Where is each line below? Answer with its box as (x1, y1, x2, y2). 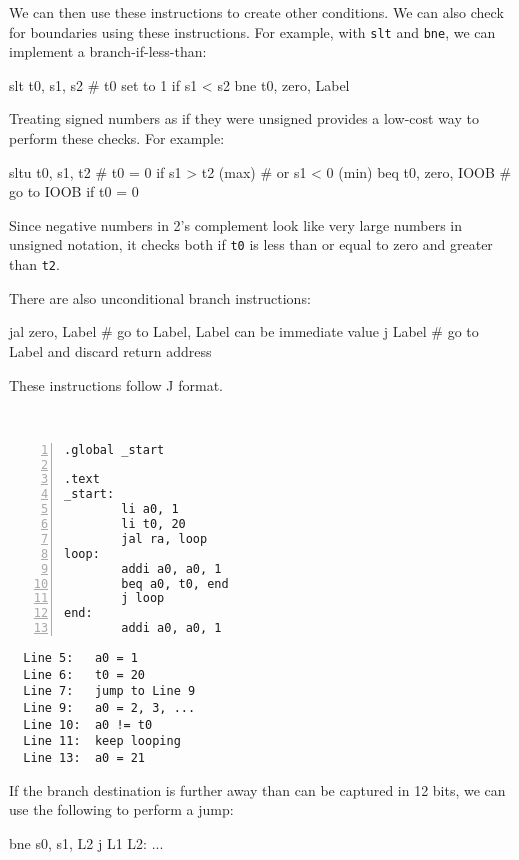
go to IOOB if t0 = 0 (9, 181, 139, 202)
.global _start (64, 442, 165, 457)
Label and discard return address (9, 340, 212, 361)
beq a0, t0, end (121, 576, 229, 591)
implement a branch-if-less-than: (9, 41, 207, 62)
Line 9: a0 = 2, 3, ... (23, 701, 196, 716)
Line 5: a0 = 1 (23, 651, 138, 666)
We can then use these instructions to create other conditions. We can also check (9, 2, 504, 22)
